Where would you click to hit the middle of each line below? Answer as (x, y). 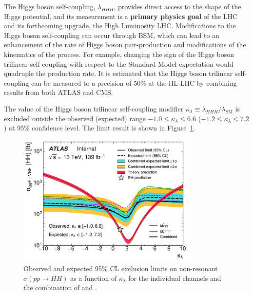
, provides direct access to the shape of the (177, 6)
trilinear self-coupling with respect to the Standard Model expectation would (119, 64)
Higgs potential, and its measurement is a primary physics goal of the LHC (121, 16)
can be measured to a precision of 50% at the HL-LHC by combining (134, 83)
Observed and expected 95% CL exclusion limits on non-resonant (121, 268)
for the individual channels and (175, 278)
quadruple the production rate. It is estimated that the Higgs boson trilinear (118, 73)
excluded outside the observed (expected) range (75, 118)
